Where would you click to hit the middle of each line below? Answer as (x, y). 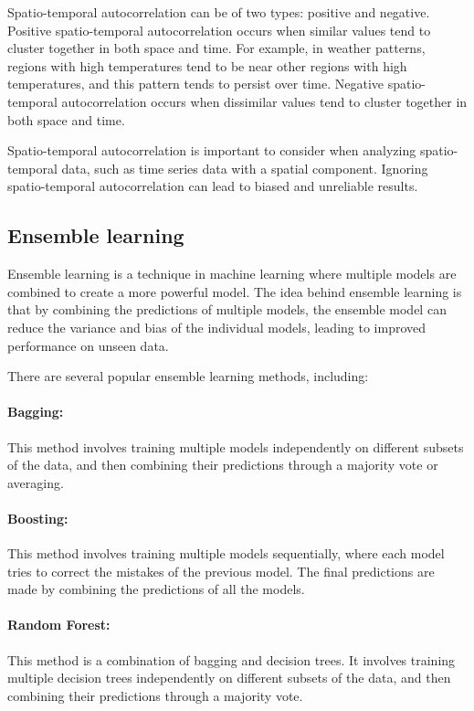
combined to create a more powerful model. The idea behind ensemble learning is (235, 291)
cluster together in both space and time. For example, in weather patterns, (216, 48)
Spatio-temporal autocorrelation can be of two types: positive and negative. (219, 12)
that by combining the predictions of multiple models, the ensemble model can (227, 309)
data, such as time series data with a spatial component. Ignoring (245, 168)
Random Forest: (59, 625)
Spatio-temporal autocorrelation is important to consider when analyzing (212, 150)
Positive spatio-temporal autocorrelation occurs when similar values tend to (219, 30)
